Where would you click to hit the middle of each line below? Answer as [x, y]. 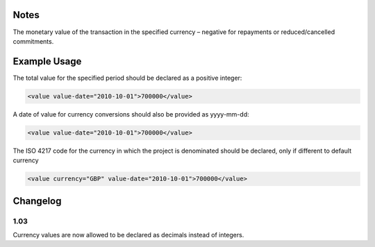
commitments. [33, 41]
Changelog [37, 201]
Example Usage [47, 61]
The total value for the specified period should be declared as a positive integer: [127, 78]
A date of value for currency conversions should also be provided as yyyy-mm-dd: [131, 114]
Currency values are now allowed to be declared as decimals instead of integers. [128, 235]
